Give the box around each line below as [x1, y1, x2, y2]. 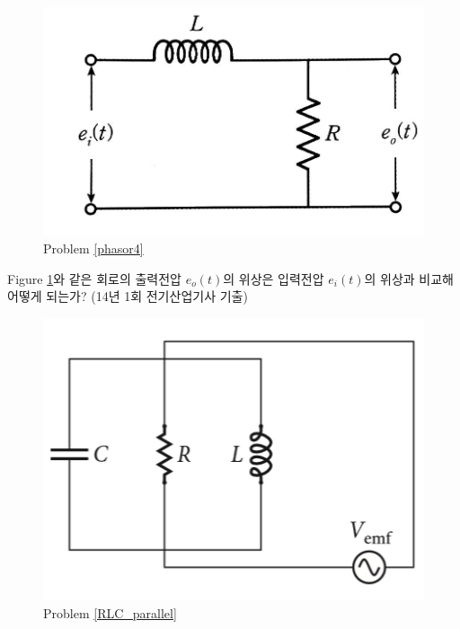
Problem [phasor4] [43, 238, 144, 257]
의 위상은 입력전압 [223, 269, 324, 288]
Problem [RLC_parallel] [43, 603, 177, 622]
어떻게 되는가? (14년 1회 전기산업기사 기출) [7, 287, 248, 306]
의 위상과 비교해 [364, 269, 454, 288]
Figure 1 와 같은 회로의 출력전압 [7, 269, 181, 288]
